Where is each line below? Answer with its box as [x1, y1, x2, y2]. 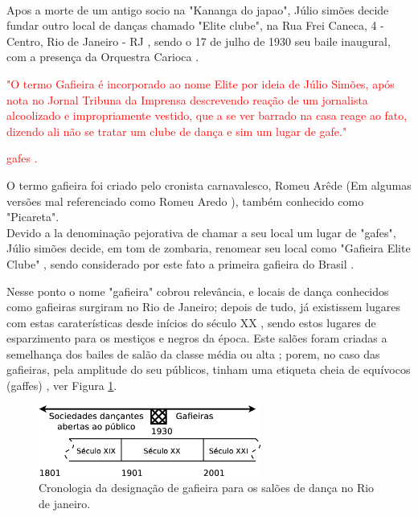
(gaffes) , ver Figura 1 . [6, 377, 117, 394]
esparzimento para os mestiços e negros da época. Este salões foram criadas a [6, 330, 387, 347]
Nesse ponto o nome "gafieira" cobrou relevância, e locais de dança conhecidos [6, 282, 389, 299]
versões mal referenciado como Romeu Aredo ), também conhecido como [6, 192, 364, 209]
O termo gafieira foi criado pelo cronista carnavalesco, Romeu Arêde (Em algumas [6, 176, 412, 193]
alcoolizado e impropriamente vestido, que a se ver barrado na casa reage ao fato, [6, 107, 408, 124]
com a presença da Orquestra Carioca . [6, 48, 199, 65]
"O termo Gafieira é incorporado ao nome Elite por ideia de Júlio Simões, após [6, 75, 395, 92]
